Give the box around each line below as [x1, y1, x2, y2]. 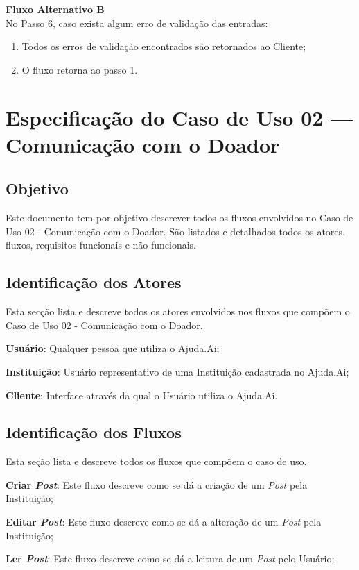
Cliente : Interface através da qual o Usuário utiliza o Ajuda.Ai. [6, 387, 278, 402]
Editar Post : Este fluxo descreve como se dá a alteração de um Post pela [6, 514, 322, 529]
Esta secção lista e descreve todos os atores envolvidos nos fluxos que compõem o [6, 304, 350, 319]
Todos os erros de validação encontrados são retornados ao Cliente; [21, 39, 306, 53]
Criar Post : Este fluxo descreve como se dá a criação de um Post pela [6, 477, 308, 492]
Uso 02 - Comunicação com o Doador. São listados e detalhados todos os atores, [6, 224, 345, 238]
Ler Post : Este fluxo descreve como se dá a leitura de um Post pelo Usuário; [6, 551, 335, 566]
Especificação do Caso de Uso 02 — [6, 103, 353, 131]
